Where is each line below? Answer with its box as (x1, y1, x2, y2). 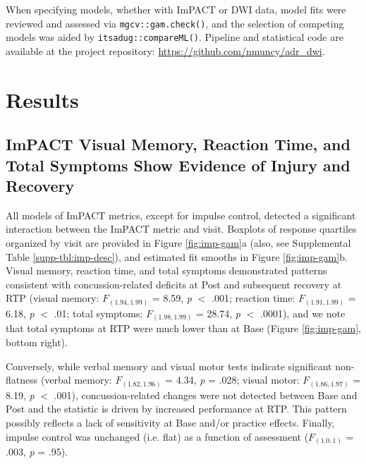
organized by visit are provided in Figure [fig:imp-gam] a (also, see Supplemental (6, 236, 351, 250)
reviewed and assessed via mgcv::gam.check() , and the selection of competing (6, 16, 344, 30)
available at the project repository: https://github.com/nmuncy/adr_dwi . (6, 43, 325, 58)
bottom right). (6, 335, 68, 350)
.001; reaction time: (211, 291, 295, 305)
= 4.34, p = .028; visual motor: (165, 372, 300, 387)
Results (6, 85, 79, 114)
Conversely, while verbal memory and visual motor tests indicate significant (6, 358, 332, 373)
